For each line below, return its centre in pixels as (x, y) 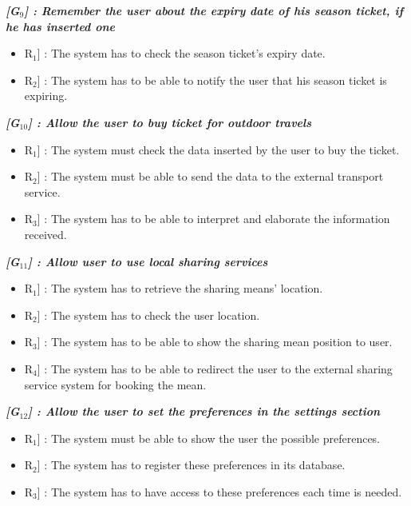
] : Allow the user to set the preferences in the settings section (204, 411)
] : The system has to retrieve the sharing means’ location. (180, 288)
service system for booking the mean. (115, 384)
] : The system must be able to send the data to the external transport (210, 176)
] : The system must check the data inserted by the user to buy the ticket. (218, 149)
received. (45, 234)
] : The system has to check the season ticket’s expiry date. (181, 53)
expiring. (46, 96)
